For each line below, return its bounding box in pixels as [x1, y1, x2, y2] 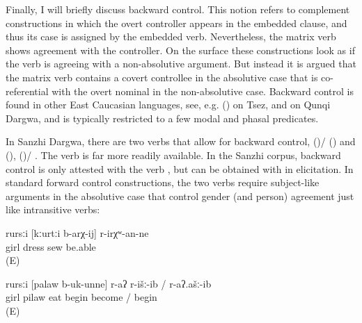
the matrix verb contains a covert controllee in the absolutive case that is [6, 69, 318, 84]
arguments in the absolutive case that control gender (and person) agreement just [6, 188, 354, 203]
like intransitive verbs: [6, 202, 100, 217]
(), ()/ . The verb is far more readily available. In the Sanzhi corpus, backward [6, 147, 341, 162]
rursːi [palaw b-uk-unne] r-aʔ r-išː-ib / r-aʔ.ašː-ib [6, 276, 212, 290]
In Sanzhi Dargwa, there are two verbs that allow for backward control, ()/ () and [6, 134, 356, 149]
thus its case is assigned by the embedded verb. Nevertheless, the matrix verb [6, 29, 336, 44]
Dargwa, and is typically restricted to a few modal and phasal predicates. [6, 110, 319, 125]
